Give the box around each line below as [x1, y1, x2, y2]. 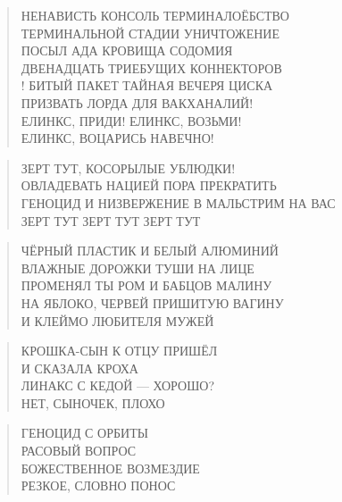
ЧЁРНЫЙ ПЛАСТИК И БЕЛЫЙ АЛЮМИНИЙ [21, 241, 279, 260]
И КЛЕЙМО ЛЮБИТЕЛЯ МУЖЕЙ [21, 311, 214, 330]
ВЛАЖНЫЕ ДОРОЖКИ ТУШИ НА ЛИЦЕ [21, 258, 254, 277]
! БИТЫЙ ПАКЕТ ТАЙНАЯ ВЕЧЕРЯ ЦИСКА [21, 76, 273, 95]
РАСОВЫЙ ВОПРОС [21, 441, 137, 460]
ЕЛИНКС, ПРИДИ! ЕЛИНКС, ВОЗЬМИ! [21, 111, 242, 130]
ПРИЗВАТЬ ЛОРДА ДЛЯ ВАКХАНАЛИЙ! [21, 93, 254, 112]
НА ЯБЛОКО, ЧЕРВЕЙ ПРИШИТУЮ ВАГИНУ [21, 293, 284, 312]
